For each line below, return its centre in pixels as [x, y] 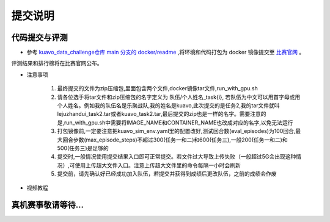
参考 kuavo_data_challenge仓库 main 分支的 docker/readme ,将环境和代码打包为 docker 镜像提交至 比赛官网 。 [166, 52]
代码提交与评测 [39, 38]
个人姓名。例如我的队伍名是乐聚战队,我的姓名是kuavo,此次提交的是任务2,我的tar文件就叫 [169, 106]
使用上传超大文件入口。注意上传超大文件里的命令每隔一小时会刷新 [158, 165]
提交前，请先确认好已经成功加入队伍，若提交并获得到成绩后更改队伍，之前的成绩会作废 [167, 174]
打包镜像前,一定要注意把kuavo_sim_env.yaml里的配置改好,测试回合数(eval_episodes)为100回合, [176, 131]
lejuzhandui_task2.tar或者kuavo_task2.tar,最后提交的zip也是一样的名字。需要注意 [159, 114]
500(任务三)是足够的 [83, 148]
